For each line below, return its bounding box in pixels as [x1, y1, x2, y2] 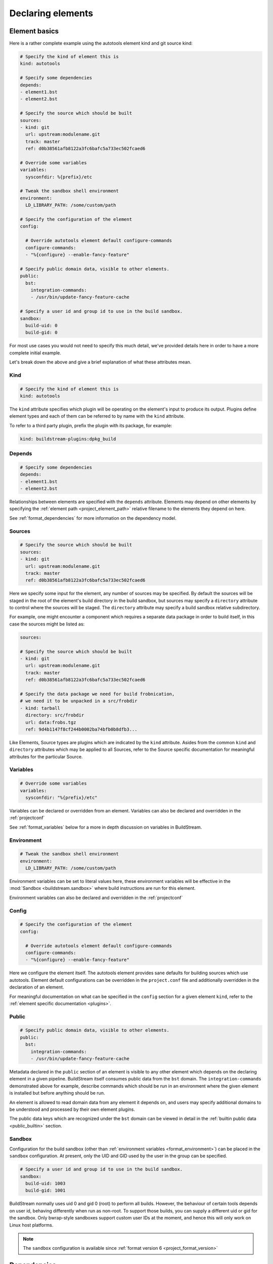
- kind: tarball [20, 705, 61, 711]
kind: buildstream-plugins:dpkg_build [20, 436, 116, 442]
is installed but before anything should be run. [9, 1090, 105, 1096]
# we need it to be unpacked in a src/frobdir [20, 698, 138, 704]
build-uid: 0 [25, 323, 58, 328]
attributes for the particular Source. [9, 753, 83, 759]
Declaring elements [9, 8, 94, 19]
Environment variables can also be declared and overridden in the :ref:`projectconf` [9, 894, 183, 900]
